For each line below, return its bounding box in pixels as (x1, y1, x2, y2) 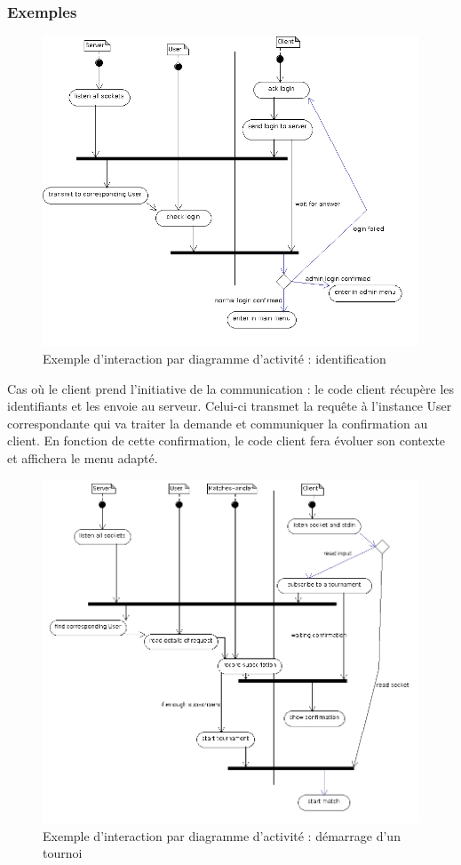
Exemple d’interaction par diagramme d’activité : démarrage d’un (43, 826, 401, 845)
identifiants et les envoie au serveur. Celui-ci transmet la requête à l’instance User (7, 396, 452, 415)
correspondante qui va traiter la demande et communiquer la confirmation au (7, 413, 428, 432)
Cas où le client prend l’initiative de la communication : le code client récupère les (7, 379, 455, 397)
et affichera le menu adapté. (7, 448, 158, 467)
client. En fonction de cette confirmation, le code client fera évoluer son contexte (7, 431, 446, 450)
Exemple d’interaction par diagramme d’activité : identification (43, 349, 386, 368)
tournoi (43, 844, 83, 862)
